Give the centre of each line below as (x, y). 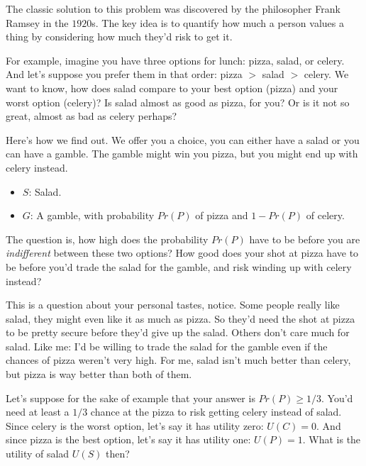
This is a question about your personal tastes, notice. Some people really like (173, 305)
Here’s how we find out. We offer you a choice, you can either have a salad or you (183, 139)
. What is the (332, 439)
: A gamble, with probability (92, 215)
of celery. (325, 215)
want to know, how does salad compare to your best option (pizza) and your (172, 88)
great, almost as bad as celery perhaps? (91, 116)
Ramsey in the (37, 22)
